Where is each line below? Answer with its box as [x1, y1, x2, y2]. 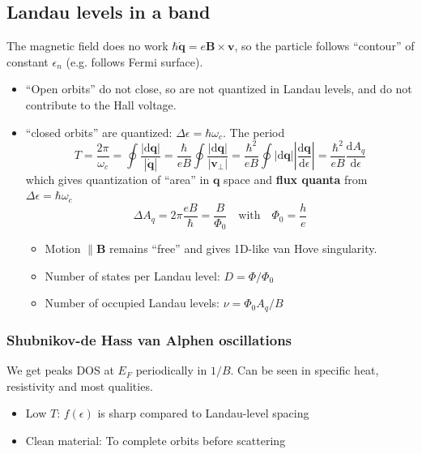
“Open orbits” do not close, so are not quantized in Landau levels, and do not [25, 80, 412, 97]
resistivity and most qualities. [6, 377, 153, 394]
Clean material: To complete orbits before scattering [25, 431, 286, 448]
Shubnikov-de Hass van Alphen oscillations [6, 329, 292, 349]
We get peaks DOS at [6, 362, 114, 379]
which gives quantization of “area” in [25, 170, 210, 187]
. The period [222, 123, 285, 140]
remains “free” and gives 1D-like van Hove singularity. [109, 240, 377, 257]
